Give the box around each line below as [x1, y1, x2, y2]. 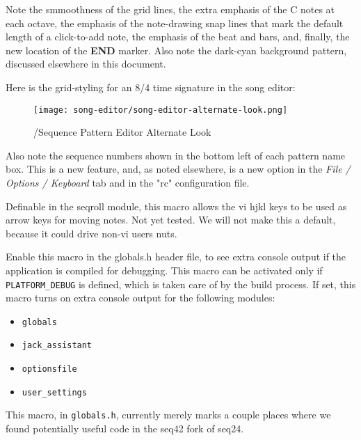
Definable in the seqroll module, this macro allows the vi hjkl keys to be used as [6, 198, 347, 213]
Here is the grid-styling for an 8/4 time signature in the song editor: [6, 79, 296, 94]
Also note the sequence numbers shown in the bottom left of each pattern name [6, 148, 346, 162]
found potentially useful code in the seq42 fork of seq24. [6, 421, 244, 436]
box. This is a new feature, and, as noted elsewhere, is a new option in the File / [6, 162, 351, 176]
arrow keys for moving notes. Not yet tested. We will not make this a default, [6, 212, 336, 227]
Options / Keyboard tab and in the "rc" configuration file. [6, 175, 250, 189]
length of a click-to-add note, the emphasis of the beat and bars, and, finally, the [6, 29, 350, 44]
